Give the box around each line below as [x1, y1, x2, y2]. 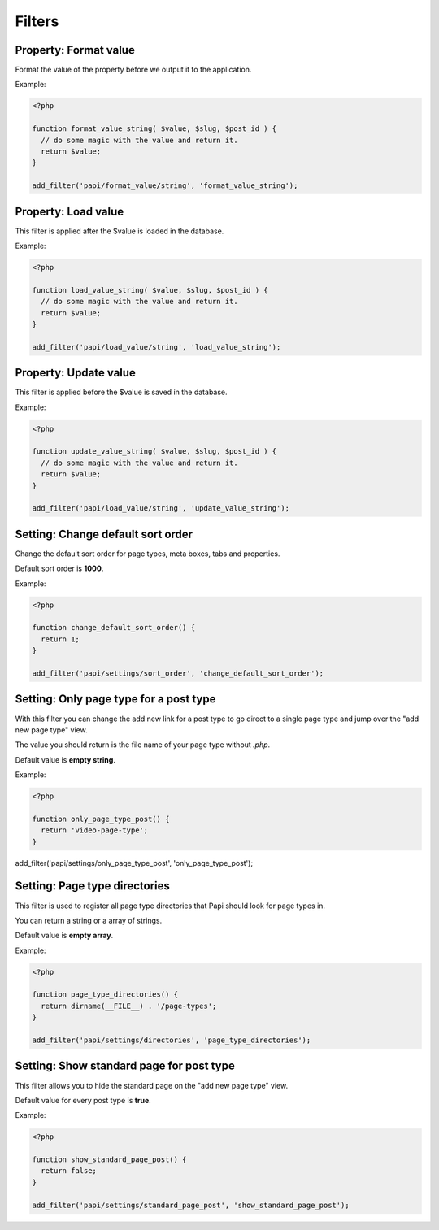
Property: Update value [15, 366, 136, 380]
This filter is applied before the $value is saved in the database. [15, 387, 228, 398]
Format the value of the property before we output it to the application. [15, 65, 252, 75]
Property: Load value [15, 204, 124, 219]
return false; [41, 1167, 98, 1176]
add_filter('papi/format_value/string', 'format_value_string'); [32, 181, 298, 190]
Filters [15, 12, 59, 30]
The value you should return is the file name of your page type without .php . [15, 740, 271, 750]
